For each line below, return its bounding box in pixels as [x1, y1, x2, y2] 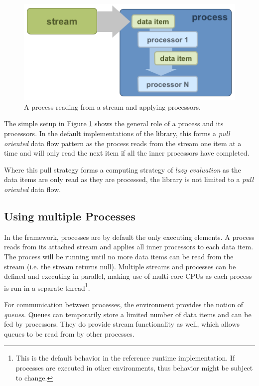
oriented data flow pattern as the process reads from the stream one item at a [4, 138, 242, 148]
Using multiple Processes [4, 208, 135, 223]
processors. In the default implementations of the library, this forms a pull [4, 128, 230, 139]
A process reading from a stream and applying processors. [24, 101, 201, 112]
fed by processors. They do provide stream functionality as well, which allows [4, 319, 240, 329]
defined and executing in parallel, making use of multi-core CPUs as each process [4, 271, 252, 281]
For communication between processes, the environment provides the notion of [4, 299, 244, 310]
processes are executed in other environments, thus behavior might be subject [15, 363, 253, 373]
